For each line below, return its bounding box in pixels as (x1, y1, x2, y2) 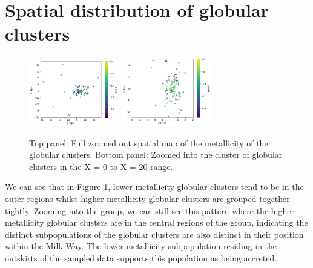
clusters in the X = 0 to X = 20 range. (29, 160, 173, 172)
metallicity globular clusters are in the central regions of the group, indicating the (5, 216, 308, 229)
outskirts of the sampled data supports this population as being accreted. (5, 251, 277, 264)
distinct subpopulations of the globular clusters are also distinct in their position (5, 227, 304, 240)
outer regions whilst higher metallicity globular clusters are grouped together (5, 192, 290, 204)
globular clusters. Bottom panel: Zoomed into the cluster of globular (29, 148, 283, 161)
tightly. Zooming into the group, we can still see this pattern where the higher (5, 204, 294, 217)
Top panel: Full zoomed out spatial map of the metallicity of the (29, 136, 268, 149)
